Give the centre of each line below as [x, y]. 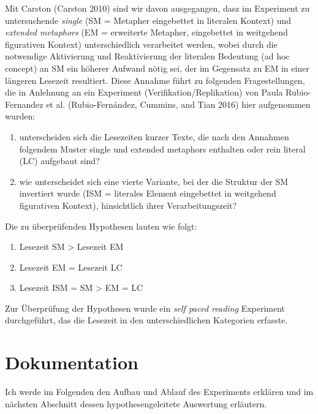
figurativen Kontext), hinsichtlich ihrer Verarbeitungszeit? [128, 205]
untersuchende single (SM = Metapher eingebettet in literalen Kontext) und [148, 20]
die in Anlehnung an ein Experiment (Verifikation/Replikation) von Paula [144, 92]
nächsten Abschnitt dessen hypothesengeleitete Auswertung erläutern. [136, 403]
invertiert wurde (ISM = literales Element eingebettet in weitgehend [148, 193]
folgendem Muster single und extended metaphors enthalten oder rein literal [162, 149]
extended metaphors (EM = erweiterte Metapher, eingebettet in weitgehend [146, 32]
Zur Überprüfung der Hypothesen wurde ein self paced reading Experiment [145, 308]
